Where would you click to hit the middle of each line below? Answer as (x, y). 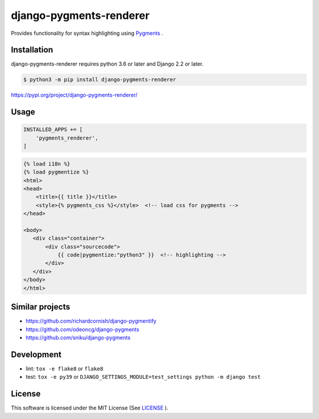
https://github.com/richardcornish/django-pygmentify (91, 321)
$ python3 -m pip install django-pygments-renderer (100, 80)
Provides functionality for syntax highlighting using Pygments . (87, 33)
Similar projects (40, 307)
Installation (32, 50)
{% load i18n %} (47, 164)
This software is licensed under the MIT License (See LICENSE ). (89, 408)
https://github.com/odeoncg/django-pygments (82, 329)
